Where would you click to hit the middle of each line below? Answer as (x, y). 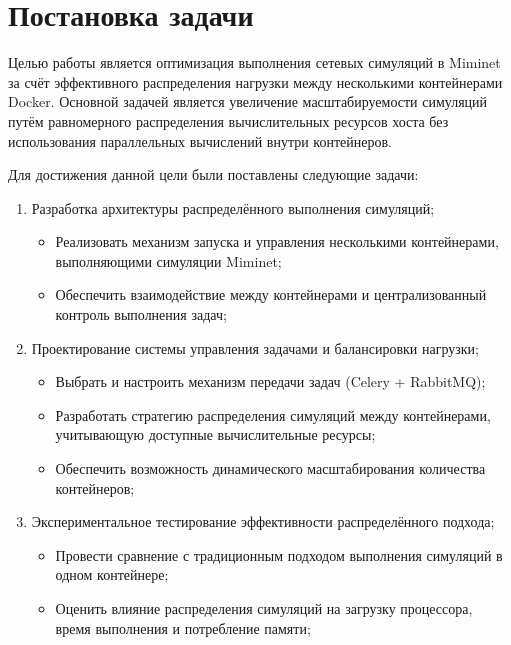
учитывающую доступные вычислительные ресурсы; (215, 434)
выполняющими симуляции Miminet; (168, 260)
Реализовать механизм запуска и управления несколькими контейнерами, (277, 241)
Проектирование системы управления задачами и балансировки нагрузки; (255, 347)
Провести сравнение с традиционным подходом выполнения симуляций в (279, 554)
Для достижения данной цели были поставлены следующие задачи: (213, 174)
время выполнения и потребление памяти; (183, 627)
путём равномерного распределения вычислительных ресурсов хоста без (228, 120)
